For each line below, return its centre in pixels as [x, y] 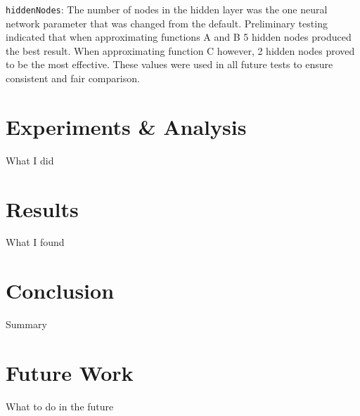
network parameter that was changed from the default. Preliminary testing [167, 23]
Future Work [70, 372]
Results [42, 208]
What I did [30, 160]
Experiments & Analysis [126, 126]
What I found [35, 242]
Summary [26, 324]
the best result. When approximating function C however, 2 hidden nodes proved [180, 50]
